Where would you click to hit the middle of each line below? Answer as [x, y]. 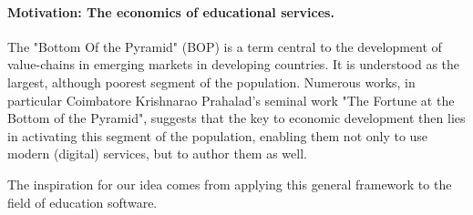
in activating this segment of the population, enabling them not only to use [218, 135]
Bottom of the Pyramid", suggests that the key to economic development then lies [236, 118]
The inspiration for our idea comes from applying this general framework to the [230, 184]
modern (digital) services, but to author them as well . [157, 154]
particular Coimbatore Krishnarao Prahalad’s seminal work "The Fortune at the [231, 100]
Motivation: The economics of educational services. [171, 11]
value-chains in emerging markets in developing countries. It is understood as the [234, 64]
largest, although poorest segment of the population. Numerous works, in [211, 82]
